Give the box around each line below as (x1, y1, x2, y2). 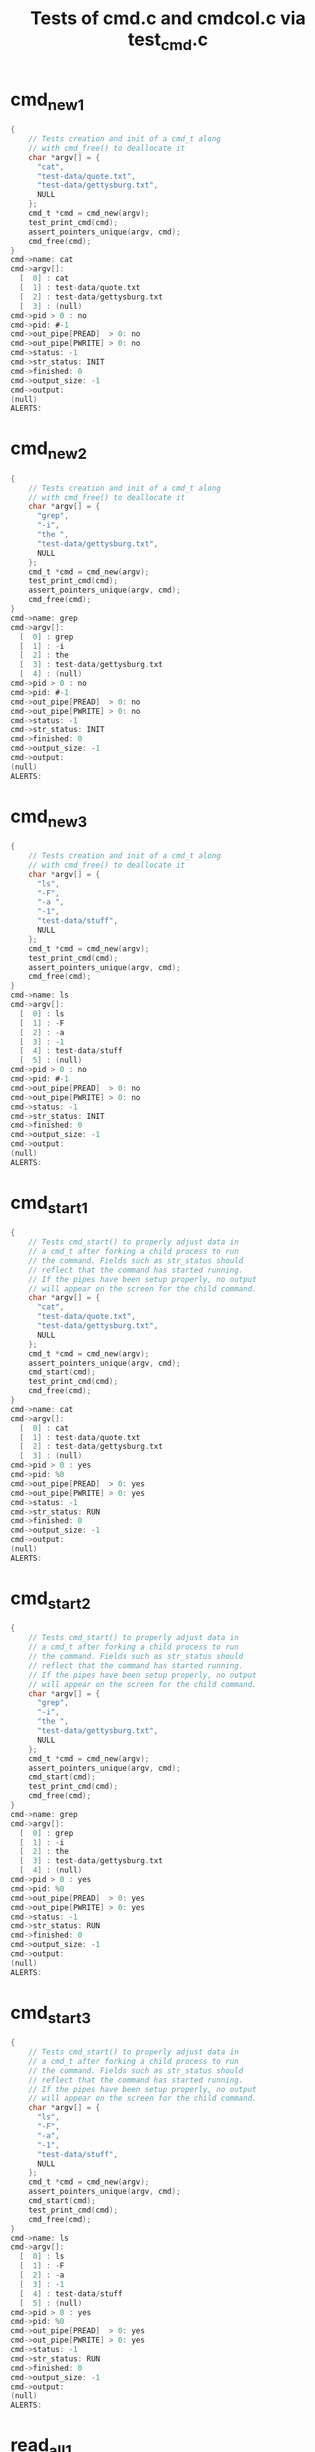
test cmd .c (127, 28, 209, 54)
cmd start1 (10, 1192, 88, 1217)
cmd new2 (10, 437, 88, 464)
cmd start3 (10, 2001, 92, 2027)
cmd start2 (10, 1587, 92, 1613)
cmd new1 (10, 88, 85, 114)
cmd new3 (10, 805, 88, 831)
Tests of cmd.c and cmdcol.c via (29, 7, 307, 30)
